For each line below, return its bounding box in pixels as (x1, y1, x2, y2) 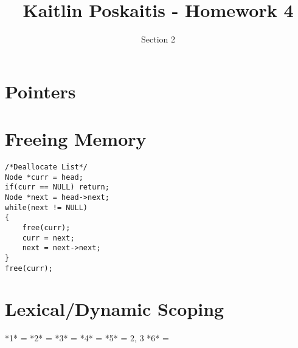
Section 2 (141, 33, 175, 46)
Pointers (5, 78, 76, 103)
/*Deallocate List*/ (5, 163, 88, 172)
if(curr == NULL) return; (5, 183, 109, 192)
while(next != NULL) (5, 203, 88, 212)
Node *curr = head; (5, 172, 83, 182)
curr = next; (22, 233, 75, 242)
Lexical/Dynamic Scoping (5, 296, 224, 321)
